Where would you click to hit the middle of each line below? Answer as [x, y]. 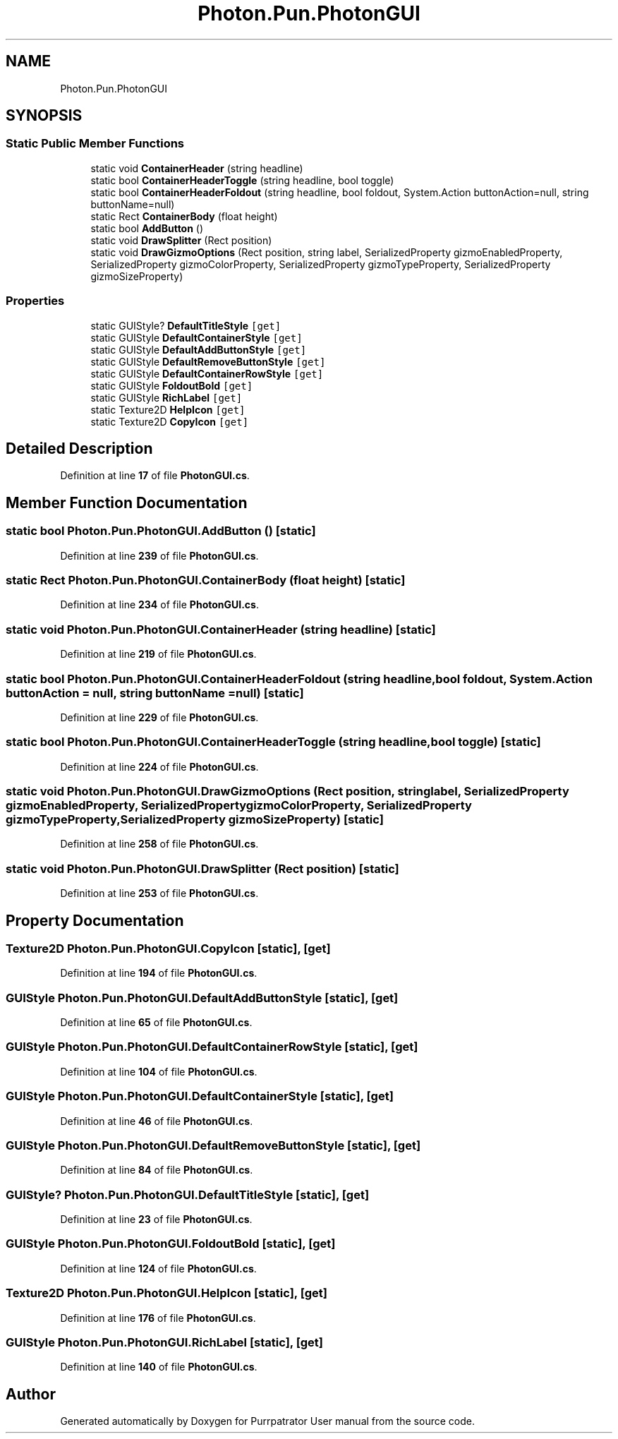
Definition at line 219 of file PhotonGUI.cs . [158, 654]
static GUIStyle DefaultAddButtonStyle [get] [199, 349]
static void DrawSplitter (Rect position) [181, 240]
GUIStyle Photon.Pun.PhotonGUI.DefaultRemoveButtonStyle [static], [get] [213, 1145]
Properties [35, 301]
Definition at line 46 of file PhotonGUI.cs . [157, 1121]
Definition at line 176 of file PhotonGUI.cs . [158, 1318]
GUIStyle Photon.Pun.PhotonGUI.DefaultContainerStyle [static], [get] [200, 1096]
